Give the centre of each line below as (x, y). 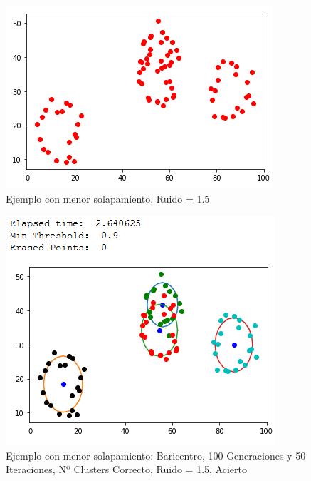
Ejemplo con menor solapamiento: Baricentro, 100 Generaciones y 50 (156, 455)
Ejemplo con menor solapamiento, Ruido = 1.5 (108, 198)
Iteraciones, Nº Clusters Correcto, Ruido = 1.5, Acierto (126, 469)
